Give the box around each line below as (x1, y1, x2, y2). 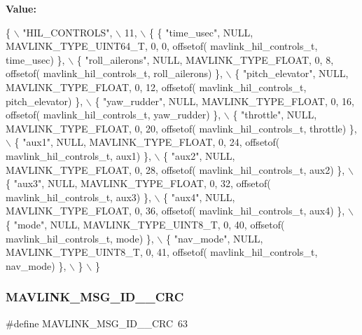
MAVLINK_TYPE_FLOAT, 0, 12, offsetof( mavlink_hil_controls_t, (6, 79, 307, 94)
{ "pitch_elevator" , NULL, (235, 66, 349, 81)
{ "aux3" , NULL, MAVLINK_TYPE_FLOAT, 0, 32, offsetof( (6, 176, 271, 191)
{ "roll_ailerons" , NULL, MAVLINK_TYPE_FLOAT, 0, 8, (76, 52, 334, 67)
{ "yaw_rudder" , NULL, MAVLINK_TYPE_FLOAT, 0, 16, (95, 93, 354, 108)
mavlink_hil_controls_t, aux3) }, (6, 189, 151, 204)
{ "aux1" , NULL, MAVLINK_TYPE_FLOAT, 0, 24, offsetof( (14, 135, 280, 149)
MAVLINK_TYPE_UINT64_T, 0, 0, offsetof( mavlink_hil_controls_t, (6, 39, 318, 53)
